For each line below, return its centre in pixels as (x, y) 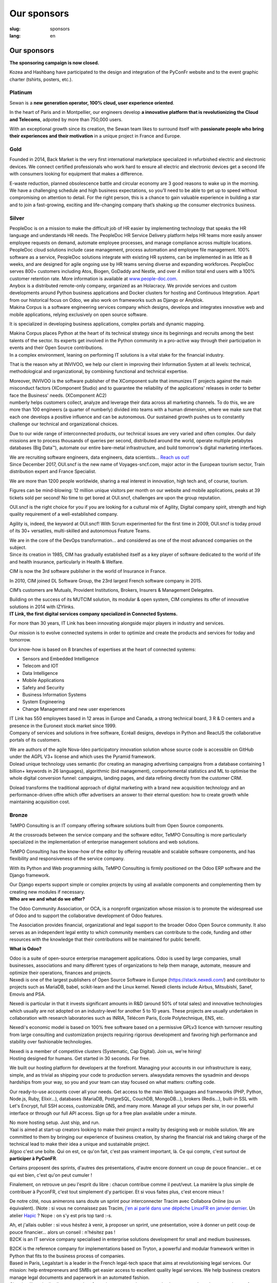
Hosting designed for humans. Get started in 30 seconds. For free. (80, 1058)
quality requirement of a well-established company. (64, 514)
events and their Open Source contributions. (56, 348)
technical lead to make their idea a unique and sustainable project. (80, 1144)
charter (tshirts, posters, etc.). (41, 79)
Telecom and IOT (40, 666)
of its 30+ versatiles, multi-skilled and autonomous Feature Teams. (80, 531)
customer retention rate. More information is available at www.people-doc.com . (94, 278)
